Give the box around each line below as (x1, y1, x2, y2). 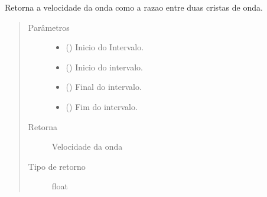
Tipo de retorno (28, 160, 86, 172)
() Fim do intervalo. (66, 100, 138, 112)
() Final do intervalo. (66, 80, 142, 93)
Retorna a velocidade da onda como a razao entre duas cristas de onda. (5, 1, 263, 13)
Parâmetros (28, 21, 70, 33)
